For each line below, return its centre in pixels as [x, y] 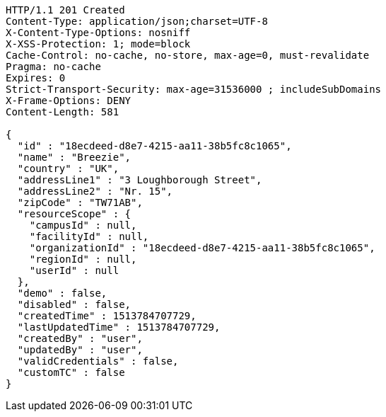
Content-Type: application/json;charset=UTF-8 [137, 21]
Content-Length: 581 [63, 112]
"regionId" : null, [83, 259]
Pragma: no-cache [53, 67]
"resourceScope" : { [74, 214]
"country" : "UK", [68, 168]
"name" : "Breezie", [74, 157]
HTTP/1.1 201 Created [65, 10]
